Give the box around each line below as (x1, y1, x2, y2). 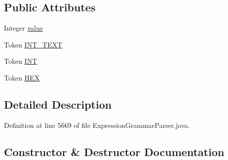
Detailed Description (4, 96, 112, 112)
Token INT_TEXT (4, 39, 63, 49)
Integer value (4, 23, 43, 33)
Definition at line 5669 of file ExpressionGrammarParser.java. (4, 120, 190, 130)
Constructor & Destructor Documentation (4, 144, 225, 159)
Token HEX (4, 72, 40, 82)
